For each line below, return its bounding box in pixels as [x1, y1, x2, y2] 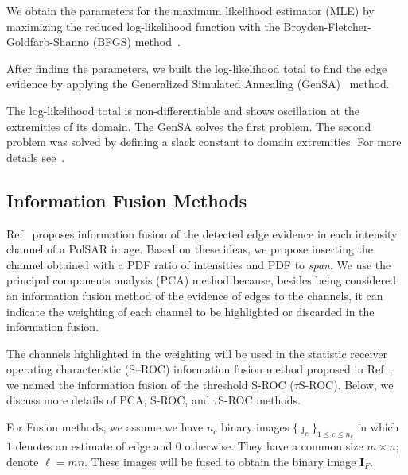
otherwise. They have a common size [185, 438, 363, 454]
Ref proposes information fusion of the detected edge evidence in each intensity [6, 225, 398, 241]
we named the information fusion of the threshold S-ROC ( [6, 376, 294, 392]
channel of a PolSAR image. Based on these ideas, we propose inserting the [6, 241, 374, 257]
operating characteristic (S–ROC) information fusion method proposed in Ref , [6, 361, 393, 377]
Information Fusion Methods [6, 187, 247, 212]
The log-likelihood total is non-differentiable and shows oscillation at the [6, 102, 360, 118]
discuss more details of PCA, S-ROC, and [6, 392, 210, 408]
